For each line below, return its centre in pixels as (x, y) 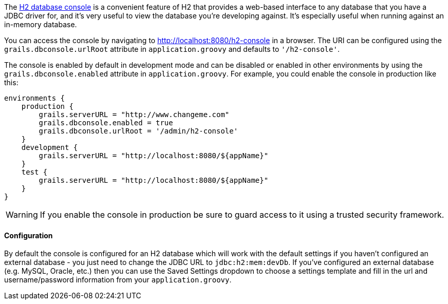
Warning (22, 215)
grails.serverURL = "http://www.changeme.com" (134, 115)
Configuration (29, 235)
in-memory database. (41, 24)
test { (34, 172)
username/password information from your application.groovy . (118, 280)
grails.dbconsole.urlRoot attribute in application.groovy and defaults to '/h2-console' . (172, 49)
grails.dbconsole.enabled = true (106, 123)
